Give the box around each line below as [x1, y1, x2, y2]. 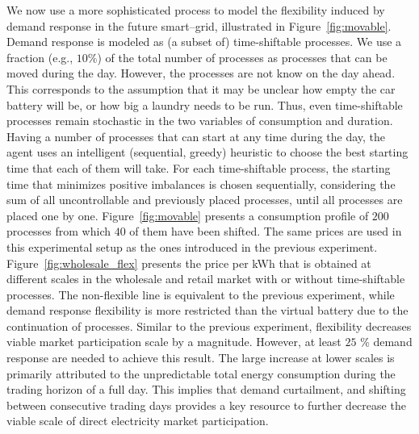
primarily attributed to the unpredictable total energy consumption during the [6, 365, 396, 382]
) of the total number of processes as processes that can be [97, 48, 388, 65]
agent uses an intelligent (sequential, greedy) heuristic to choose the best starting [6, 144, 409, 161]
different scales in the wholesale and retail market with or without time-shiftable [6, 270, 405, 287]
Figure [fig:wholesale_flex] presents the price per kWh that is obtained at [6, 254, 371, 271]
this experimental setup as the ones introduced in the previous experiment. [6, 238, 378, 255]
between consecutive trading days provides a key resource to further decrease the [6, 396, 406, 413]
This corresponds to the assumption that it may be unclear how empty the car [6, 80, 396, 97]
